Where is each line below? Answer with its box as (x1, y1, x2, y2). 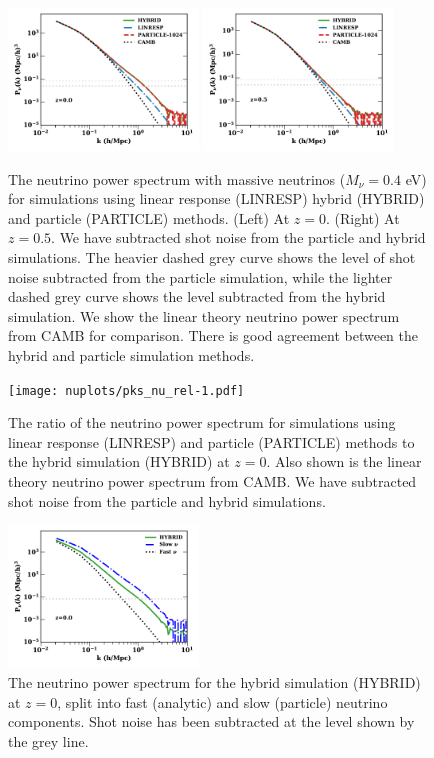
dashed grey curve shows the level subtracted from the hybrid (8, 286, 386, 307)
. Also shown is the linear (266, 451, 422, 472)
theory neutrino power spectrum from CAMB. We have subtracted (8, 471, 417, 492)
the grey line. (8, 730, 89, 751)
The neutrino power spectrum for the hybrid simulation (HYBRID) (8, 671, 421, 692)
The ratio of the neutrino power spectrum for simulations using (8, 412, 396, 433)
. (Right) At (325, 207, 400, 228)
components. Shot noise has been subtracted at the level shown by (8, 711, 415, 732)
